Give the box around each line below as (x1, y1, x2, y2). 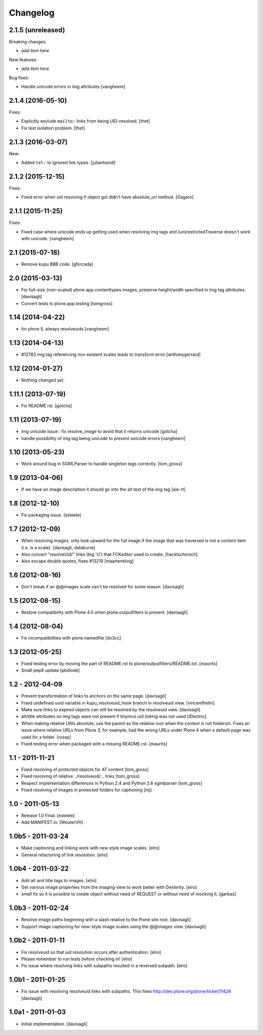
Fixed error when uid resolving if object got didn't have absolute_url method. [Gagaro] (21, 194, 194, 200)
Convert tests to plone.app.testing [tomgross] (21, 300, 113, 306)
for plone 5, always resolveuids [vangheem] (21, 326, 109, 332)
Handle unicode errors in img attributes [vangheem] (21, 83, 126, 90)
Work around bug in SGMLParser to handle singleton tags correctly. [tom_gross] (21, 461, 182, 467)
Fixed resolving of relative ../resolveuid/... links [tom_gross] (21, 773, 140, 779)
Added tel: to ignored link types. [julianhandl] (21, 160, 116, 166)
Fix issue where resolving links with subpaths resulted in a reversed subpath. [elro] (21, 963, 188, 969)
